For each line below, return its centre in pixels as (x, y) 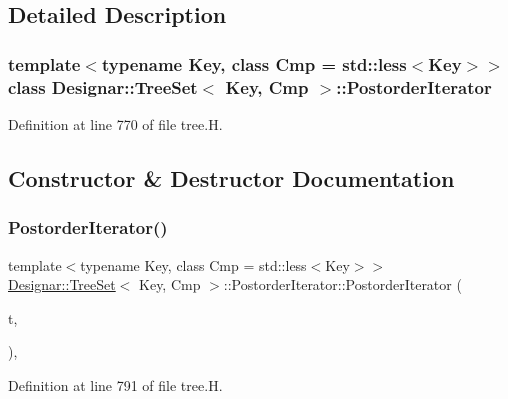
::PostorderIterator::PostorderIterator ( (342, 284)
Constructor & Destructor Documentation (231, 177)
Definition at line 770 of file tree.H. (115, 123)
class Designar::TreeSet (103, 86)
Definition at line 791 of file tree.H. (115, 384)
